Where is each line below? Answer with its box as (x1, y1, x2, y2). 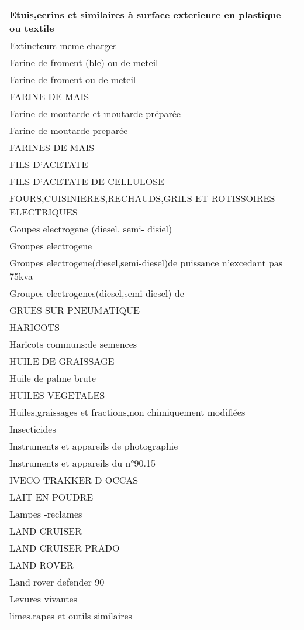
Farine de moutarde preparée (9, 124, 128, 137)
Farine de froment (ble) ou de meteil (9, 56, 158, 69)
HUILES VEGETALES (9, 388, 105, 402)
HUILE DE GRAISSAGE (9, 354, 115, 368)
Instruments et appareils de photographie (9, 439, 178, 453)
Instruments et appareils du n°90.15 (9, 456, 156, 470)
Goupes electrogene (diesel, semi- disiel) (9, 222, 172, 235)
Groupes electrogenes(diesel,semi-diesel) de (9, 286, 184, 300)
